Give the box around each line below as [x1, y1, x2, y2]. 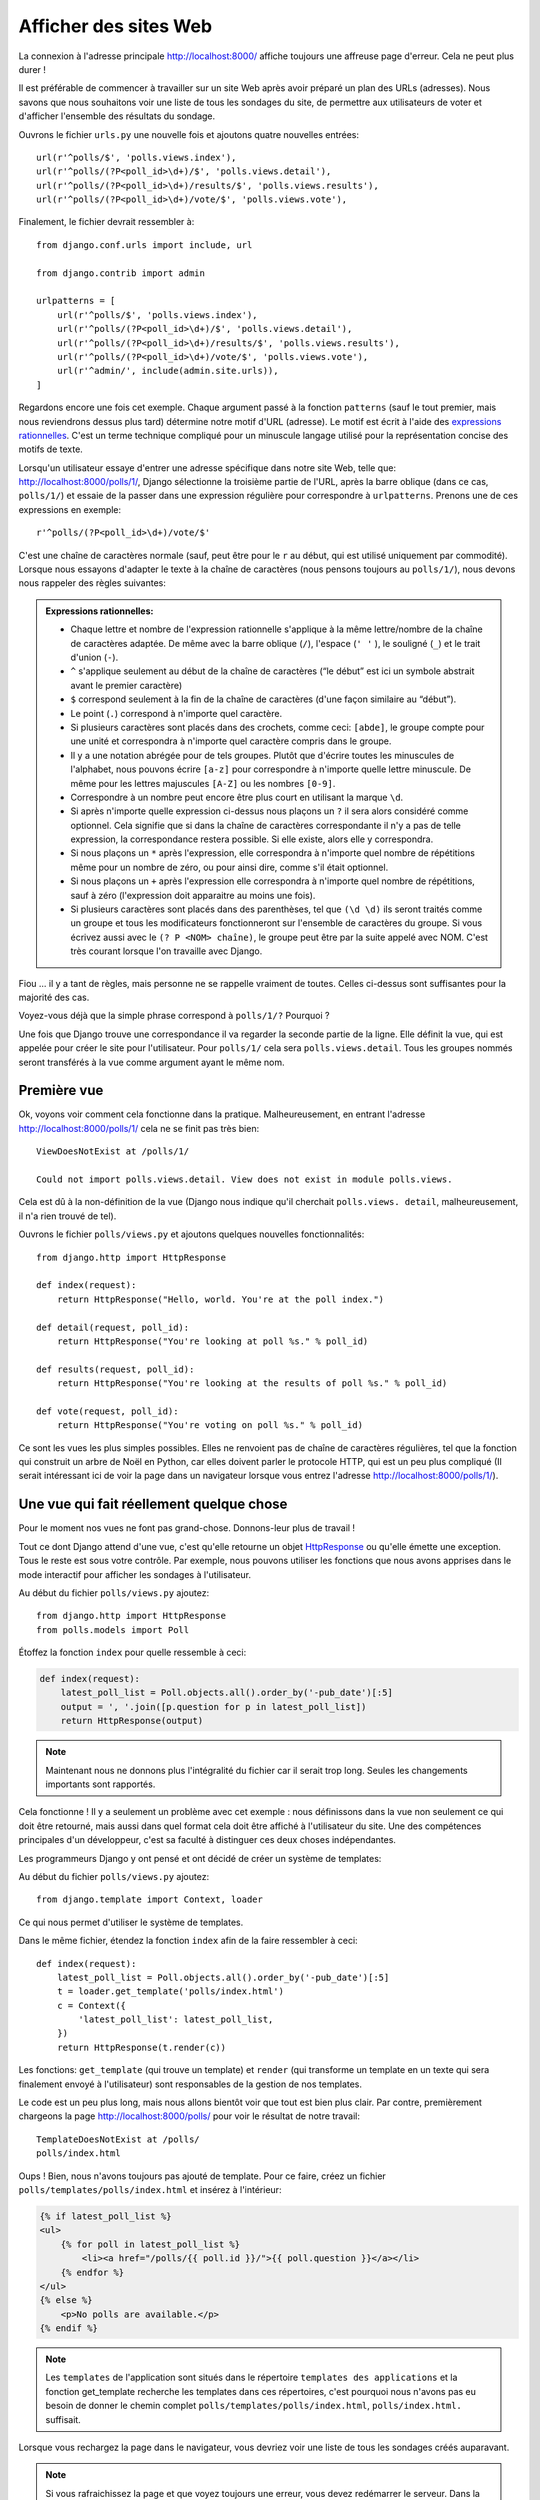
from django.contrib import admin [36, 267, 205, 279]
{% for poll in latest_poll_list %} [60, 2238, 240, 2250]
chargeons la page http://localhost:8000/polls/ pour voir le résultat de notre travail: [18, 2110, 360, 2122]
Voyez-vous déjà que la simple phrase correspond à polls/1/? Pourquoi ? [18, 1010, 330, 1022]
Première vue [18, 1082, 104, 1099]
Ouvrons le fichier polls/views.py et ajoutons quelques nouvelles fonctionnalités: [18, 1228, 365, 1240]
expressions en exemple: [18, 503, 122, 515]
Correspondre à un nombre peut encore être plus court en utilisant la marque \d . [70, 791, 404, 803]
